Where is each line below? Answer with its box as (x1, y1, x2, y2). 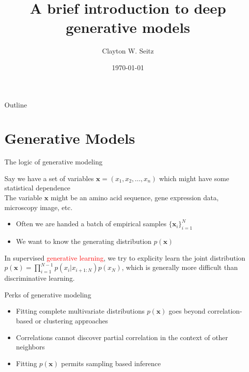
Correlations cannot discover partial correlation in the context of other (16, 332, 228, 342)
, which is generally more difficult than (122, 262, 238, 272)
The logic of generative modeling (4, 157, 102, 167)
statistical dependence (4, 183, 71, 193)
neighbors (16, 342, 45, 352)
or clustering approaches (35, 315, 108, 325)
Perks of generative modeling (4, 289, 91, 299)
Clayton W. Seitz (102, 46, 154, 56)
